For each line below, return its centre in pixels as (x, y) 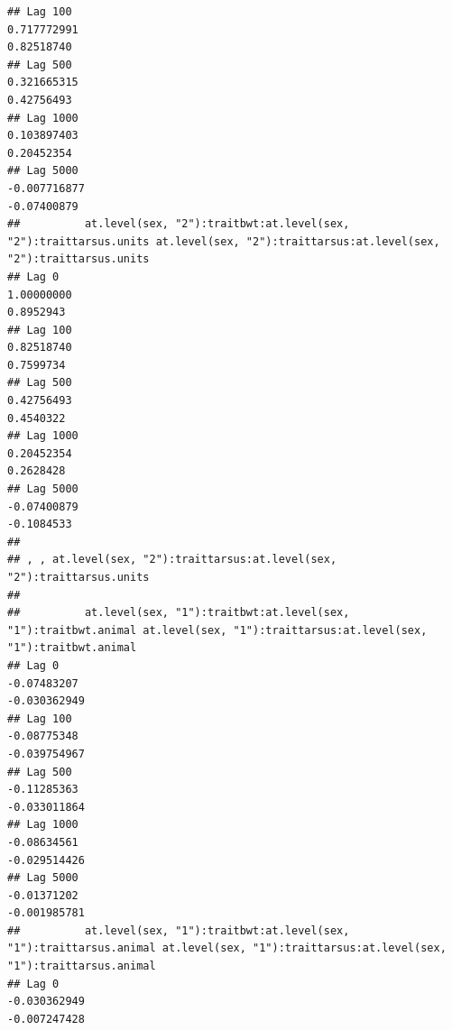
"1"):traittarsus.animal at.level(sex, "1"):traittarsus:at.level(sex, (227, 948)
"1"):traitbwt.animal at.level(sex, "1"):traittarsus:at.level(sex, (217, 630)
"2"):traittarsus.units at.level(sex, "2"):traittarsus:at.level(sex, (224, 241)
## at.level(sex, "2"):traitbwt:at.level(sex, (179, 224)
